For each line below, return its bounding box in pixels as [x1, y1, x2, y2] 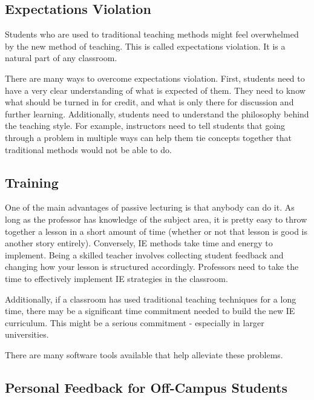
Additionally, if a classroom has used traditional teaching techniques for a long [5, 292, 296, 305]
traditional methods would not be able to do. [5, 143, 172, 156]
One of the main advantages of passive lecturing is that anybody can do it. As [5, 201, 295, 214]
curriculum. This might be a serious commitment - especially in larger [5, 316, 264, 329]
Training [5, 172, 59, 191]
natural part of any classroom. [5, 51, 117, 64]
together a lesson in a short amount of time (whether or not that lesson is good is [5, 225, 307, 237]
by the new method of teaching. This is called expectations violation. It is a [5, 39, 286, 52]
